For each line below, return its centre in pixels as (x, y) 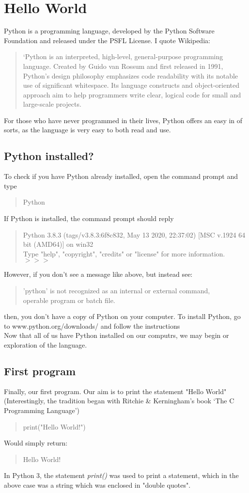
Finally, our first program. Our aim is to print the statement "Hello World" (115, 391)
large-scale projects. (52, 104)
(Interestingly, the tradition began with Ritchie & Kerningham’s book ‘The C (119, 401)
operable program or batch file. (69, 300)
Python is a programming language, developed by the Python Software (109, 31)
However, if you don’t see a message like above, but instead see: (98, 274)
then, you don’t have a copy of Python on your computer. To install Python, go (122, 316)
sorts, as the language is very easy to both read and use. (87, 130)
